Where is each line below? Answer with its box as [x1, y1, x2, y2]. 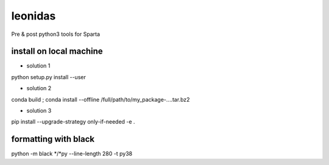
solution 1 [26, 62, 51, 69]
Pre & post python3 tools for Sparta [11, 30, 101, 38]
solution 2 [26, 85, 52, 92]
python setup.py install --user [11, 73, 87, 80]
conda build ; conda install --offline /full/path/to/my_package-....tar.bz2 [11, 96, 190, 103]
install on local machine [11, 46, 103, 57]
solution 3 [26, 107, 52, 114]
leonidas [11, 9, 56, 23]
